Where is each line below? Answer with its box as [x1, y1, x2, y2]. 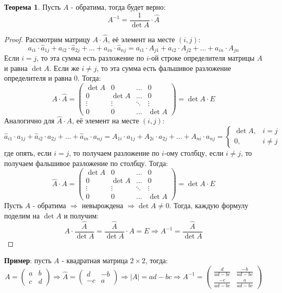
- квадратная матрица [61, 255, 128, 266]
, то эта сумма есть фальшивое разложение [97, 62, 231, 73]
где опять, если [4, 147, 52, 158]
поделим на [4, 210, 40, 221]
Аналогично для [4, 115, 54, 126]
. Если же [49, 62, 80, 73]
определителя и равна [4, 72, 72, 83]
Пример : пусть [4, 255, 52, 266]
